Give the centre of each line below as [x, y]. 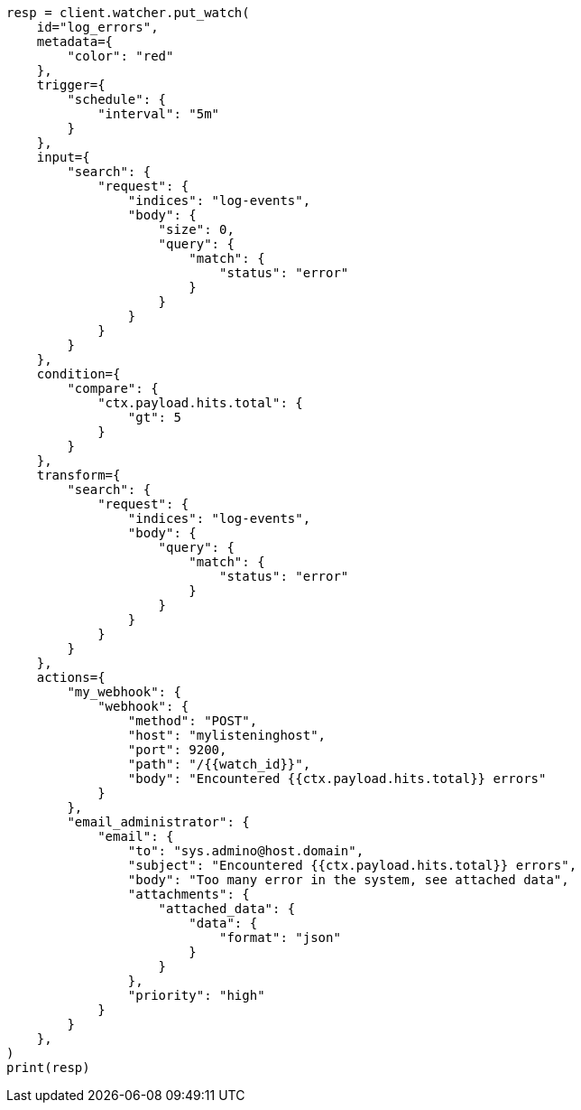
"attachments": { [189, 894]
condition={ [78, 374]
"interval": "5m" [159, 114]
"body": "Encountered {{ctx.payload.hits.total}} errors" [337, 779]
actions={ [71, 677]
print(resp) [48, 1068]
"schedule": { [117, 99]
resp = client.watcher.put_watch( [128, 13]
